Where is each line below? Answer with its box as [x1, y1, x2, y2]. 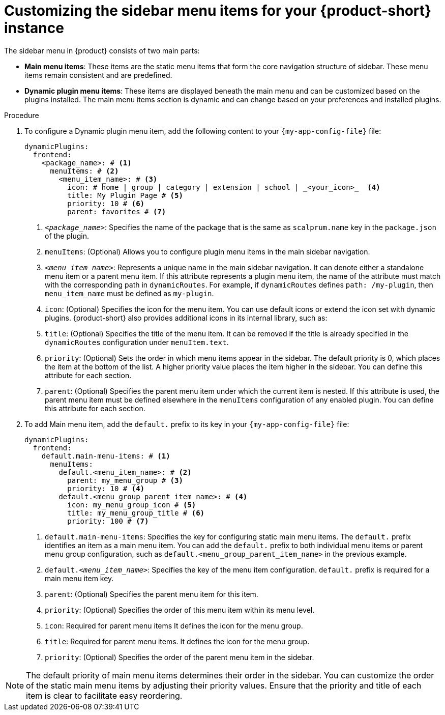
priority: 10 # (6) [67, 199, 145, 208]
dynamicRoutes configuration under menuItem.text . [45, 337, 229, 347]
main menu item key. [45, 574, 114, 583]
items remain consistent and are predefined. [24, 70, 172, 79]
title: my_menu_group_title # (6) [67, 508, 205, 517]
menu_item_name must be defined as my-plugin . [45, 289, 214, 298]
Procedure [4, 110, 39, 120]
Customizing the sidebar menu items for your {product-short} [4, 2, 432, 19]
